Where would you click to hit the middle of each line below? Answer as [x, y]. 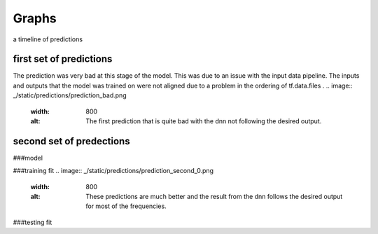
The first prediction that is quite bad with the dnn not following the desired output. [204, 121]
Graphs [35, 18]
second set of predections [71, 141]
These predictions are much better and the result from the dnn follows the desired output [214, 197]
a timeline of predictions [48, 39]
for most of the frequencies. [126, 206]
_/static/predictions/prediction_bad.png [70, 95]
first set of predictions [63, 59]
